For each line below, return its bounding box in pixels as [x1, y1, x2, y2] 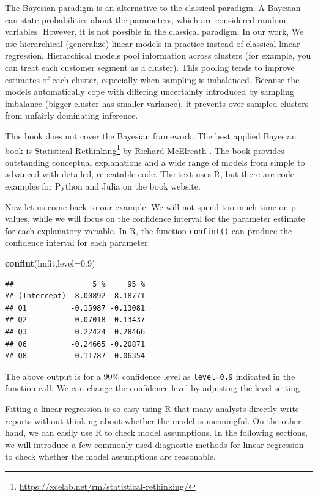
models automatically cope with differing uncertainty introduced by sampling [5, 85, 294, 98]
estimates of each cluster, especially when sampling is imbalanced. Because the [5, 73, 300, 86]
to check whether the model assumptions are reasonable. [5, 450, 216, 463]
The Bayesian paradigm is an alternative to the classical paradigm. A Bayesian [5, 1, 301, 13]
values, [5, 212, 30, 225]
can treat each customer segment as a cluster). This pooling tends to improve [5, 61, 295, 73]
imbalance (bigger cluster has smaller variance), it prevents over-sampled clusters [5, 97, 309, 109]
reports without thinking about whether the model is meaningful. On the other [5, 414, 301, 427]
